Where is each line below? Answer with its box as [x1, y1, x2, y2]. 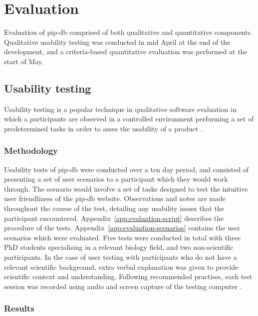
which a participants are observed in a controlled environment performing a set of [4, 113, 254, 124]
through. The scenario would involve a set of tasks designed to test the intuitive [4, 183, 248, 194]
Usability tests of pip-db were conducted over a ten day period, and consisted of [4, 164, 249, 174]
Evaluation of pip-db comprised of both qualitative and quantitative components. [4, 27, 253, 37]
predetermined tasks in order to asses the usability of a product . [4, 123, 203, 133]
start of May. [4, 56, 44, 66]
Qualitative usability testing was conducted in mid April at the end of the [4, 36, 231, 47]
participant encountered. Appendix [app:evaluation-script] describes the [4, 212, 224, 223]
